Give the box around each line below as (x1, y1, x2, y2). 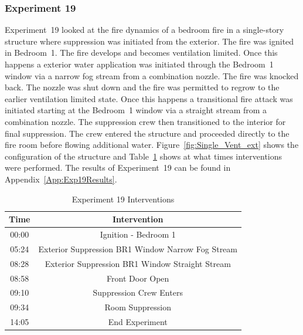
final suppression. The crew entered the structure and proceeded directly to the (5, 127, 290, 139)
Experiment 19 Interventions (72, 192, 175, 205)
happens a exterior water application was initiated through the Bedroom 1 (5, 58, 274, 70)
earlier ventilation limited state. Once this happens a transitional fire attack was (5, 92, 293, 104)
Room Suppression (104, 301, 172, 313)
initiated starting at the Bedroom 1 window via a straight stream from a (5, 104, 267, 116)
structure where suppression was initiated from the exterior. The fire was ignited (5, 35, 294, 47)
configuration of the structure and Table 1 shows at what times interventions (5, 150, 282, 162)
